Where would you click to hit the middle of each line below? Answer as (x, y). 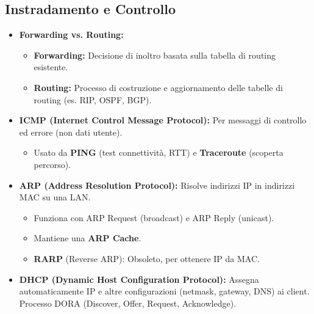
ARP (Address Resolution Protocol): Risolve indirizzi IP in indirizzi (157, 185)
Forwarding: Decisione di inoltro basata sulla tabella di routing (155, 55)
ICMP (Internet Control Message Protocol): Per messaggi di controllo (163, 120)
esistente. (51, 67)
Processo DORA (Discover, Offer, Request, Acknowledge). (128, 303)
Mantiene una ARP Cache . (87, 238)
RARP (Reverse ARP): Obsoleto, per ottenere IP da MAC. (147, 258)
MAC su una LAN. (55, 197)
